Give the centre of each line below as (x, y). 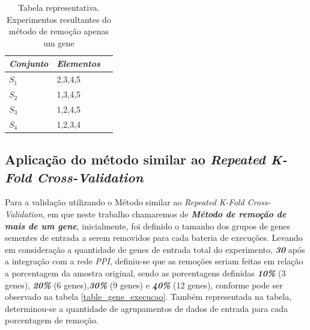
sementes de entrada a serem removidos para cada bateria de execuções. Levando (154, 238)
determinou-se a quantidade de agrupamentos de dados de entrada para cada (146, 308)
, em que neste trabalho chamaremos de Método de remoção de (164, 214)
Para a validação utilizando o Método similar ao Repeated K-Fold (125, 202)
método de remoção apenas (59, 31)
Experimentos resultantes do (59, 19)
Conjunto (29, 64)
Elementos (78, 64)
